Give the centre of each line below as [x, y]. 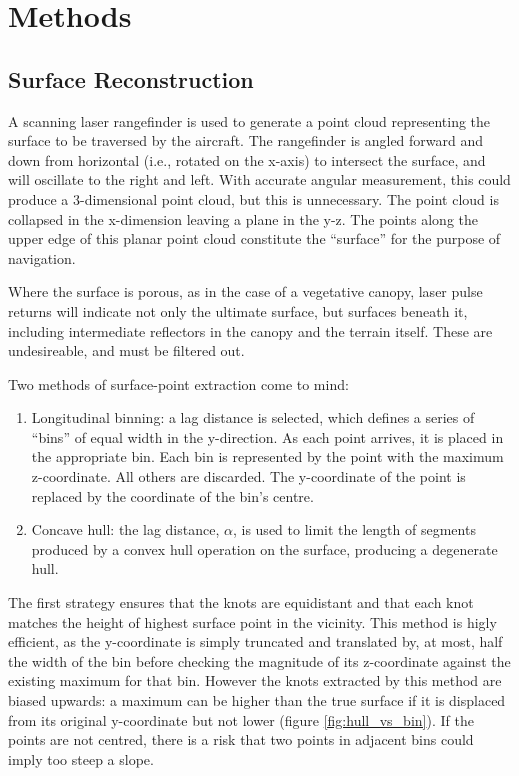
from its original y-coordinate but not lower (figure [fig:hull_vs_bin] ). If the [241, 719]
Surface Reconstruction [131, 78]
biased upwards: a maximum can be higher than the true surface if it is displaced [257, 700]
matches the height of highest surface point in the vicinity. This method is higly [252, 621]
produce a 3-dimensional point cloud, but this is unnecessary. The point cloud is [253, 198]
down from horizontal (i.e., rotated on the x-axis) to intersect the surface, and [247, 159]
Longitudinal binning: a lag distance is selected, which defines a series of [253, 417]
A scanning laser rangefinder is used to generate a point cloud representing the [249, 120]
